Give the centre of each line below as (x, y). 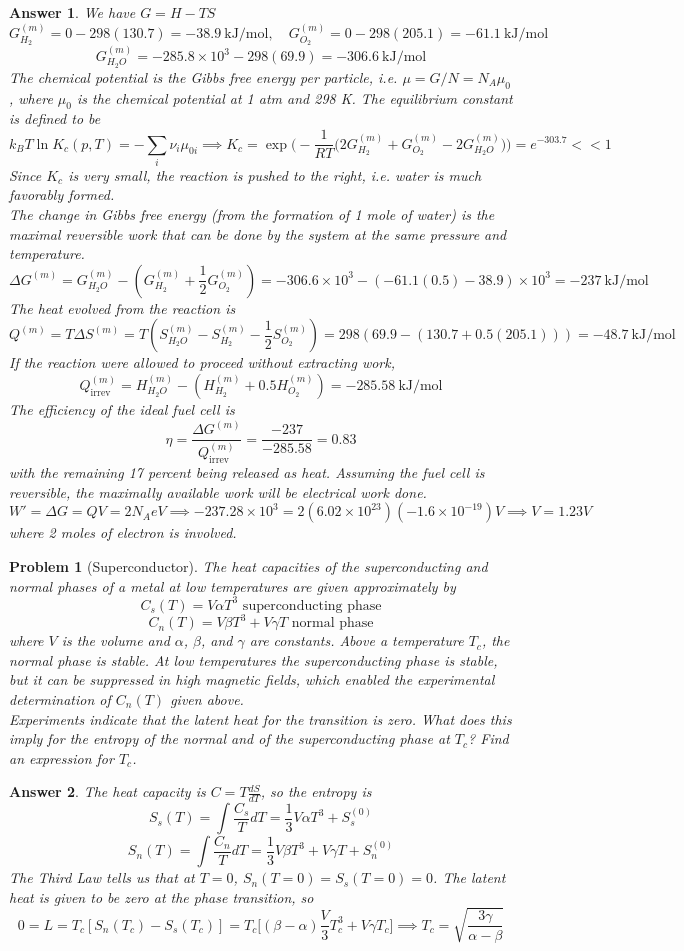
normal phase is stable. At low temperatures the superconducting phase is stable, (253, 659)
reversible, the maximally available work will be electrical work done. (218, 491)
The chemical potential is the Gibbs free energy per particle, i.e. (203, 76)
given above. (207, 698)
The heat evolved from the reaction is (122, 307)
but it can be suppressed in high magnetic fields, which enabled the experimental (252, 679)
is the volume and (115, 640)
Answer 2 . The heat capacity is (107, 791)
